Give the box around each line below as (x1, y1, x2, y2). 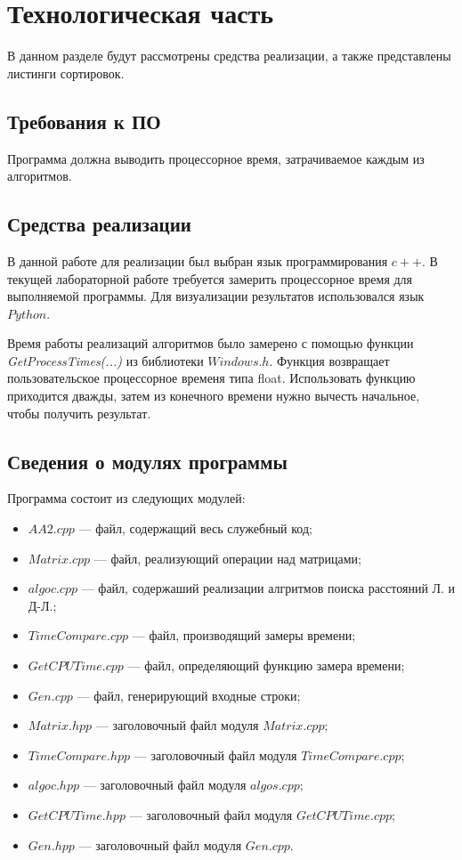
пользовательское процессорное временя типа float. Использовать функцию (7, 369, 416, 387)
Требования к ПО (7, 107, 161, 134)
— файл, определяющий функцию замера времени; (127, 656, 405, 675)
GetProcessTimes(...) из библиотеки (7, 351, 204, 369)
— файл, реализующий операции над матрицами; (93, 548, 361, 567)
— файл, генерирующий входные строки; (77, 686, 301, 704)
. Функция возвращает (269, 351, 390, 369)
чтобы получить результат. (7, 403, 151, 422)
